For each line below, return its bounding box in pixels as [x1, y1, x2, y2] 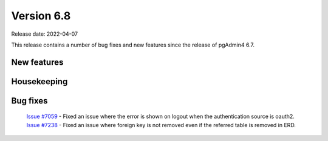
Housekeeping [11, 76, 68, 87]
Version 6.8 [11, 9, 71, 22]
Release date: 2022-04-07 [11, 30, 78, 38]
